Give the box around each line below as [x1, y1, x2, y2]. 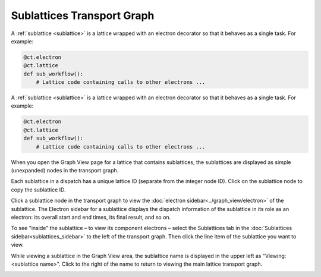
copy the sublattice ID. [11, 186, 66, 193]
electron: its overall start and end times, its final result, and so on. [11, 213, 171, 221]
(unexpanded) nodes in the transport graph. [11, 167, 119, 174]
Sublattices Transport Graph [11, 9, 155, 22]
